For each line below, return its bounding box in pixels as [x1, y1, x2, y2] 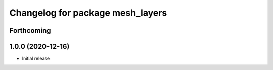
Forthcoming [9, 26, 51, 35]
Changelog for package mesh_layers [9, 7, 167, 18]
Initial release [22, 55, 50, 62]
